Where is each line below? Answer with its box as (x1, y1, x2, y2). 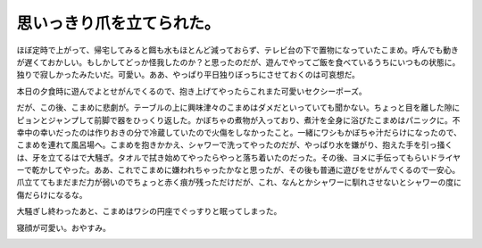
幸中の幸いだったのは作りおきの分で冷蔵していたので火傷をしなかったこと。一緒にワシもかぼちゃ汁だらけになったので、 (16, 127, 462, 137)
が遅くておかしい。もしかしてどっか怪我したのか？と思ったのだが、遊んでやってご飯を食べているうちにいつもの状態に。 (16, 56, 461, 67)
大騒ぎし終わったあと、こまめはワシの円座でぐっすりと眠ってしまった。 (16, 206, 282, 217)
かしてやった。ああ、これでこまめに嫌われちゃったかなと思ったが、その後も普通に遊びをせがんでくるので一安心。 (39, 165, 461, 176)
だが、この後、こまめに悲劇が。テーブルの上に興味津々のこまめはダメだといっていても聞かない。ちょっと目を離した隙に (16, 103, 461, 113)
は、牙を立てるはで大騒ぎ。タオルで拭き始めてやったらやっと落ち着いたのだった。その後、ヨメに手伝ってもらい (16, 152, 430, 162)
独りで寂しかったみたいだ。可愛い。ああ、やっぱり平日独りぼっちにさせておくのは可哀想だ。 (16, 70, 361, 80)
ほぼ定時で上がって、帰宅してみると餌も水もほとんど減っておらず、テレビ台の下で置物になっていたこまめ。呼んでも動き (16, 45, 459, 55)
